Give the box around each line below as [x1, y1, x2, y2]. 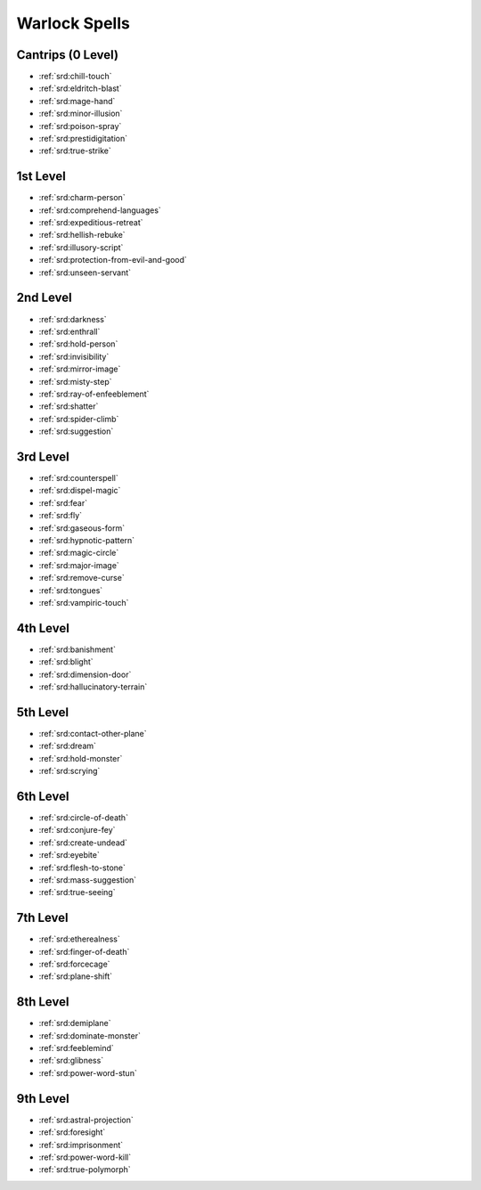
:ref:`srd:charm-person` [38, 192, 126, 203]
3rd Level [16, 449, 70, 464]
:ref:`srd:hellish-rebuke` [38, 230, 126, 240]
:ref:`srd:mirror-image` [38, 363, 121, 374]
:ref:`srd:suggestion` [38, 426, 114, 436]
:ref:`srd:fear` [38, 497, 88, 508]
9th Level [16, 1091, 70, 1106]
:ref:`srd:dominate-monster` [38, 1030, 142, 1041]
